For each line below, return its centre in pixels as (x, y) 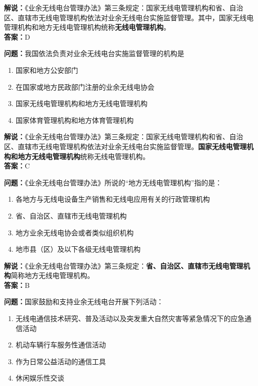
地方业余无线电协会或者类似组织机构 (75, 232)
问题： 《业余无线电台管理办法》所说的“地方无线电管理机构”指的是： (113, 182)
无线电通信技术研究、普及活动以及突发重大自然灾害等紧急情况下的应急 (130, 318)
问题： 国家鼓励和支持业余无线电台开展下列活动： (84, 302)
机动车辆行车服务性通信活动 (61, 345)
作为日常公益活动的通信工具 (61, 361)
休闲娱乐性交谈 (40, 378)
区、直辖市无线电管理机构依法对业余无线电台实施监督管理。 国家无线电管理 (125, 146)
